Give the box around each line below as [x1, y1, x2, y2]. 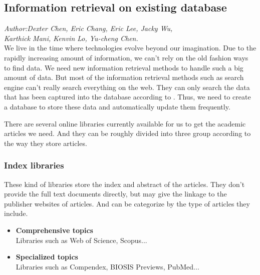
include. [4, 208, 28, 218]
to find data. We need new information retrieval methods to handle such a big [4, 62, 243, 72]
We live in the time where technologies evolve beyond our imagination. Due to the [4, 42, 256, 53]
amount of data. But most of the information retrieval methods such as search [4, 72, 244, 82]
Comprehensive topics [16, 224, 93, 235]
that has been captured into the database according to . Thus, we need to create [4, 91, 251, 102]
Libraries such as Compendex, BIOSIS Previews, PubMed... [16, 261, 199, 271]
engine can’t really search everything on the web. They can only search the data [4, 81, 250, 92]
